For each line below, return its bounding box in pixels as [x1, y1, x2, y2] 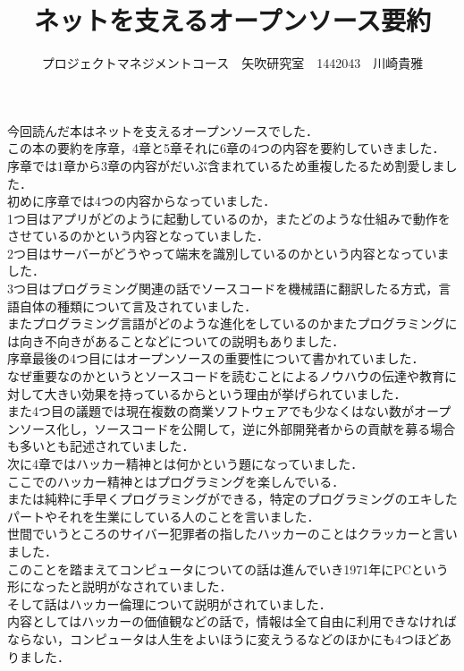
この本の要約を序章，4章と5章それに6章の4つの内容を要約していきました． [7, 139, 445, 157]
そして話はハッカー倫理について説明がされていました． [7, 594, 332, 613]
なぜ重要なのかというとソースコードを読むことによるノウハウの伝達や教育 [7, 367, 444, 386]
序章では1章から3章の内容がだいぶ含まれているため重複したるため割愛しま [7, 156, 445, 174]
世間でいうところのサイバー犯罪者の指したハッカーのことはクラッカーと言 [7, 524, 445, 543]
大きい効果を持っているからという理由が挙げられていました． [44, 384, 407, 403]
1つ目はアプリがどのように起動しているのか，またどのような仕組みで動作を [7, 208, 451, 227]
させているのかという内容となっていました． [7, 226, 269, 245]
